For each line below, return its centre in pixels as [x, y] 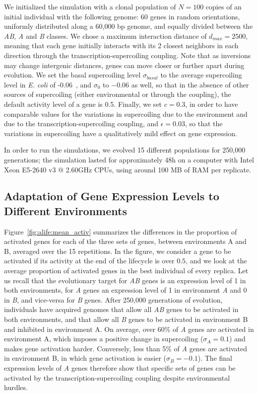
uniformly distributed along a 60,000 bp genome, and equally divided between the [129, 26]
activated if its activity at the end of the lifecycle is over [89, 261]
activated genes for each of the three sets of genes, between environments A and [125, 241]
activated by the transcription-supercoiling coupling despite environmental [117, 377]
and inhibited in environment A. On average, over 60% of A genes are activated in [129, 329]
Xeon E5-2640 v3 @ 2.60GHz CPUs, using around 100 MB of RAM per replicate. [128, 169]
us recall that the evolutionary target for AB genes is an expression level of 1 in [125, 280]
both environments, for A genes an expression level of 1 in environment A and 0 [126, 290]
